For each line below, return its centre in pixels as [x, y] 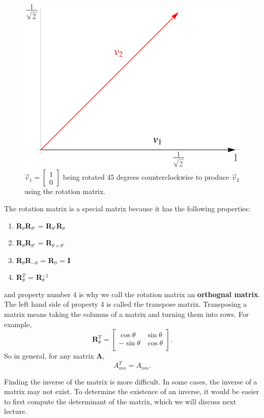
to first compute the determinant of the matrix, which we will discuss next [120, 401]
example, [18, 324]
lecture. [16, 411]
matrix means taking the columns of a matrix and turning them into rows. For [127, 314]
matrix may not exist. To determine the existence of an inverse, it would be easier [132, 391]
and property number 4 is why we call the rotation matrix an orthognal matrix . [132, 294]
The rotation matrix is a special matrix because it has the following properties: [127, 208]
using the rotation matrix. [65, 191]
